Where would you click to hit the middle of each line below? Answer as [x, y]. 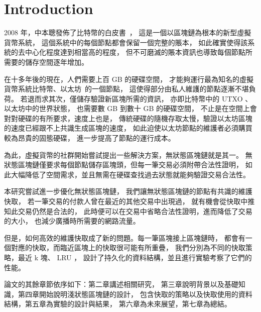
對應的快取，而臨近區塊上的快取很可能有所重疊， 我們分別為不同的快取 [128, 247]
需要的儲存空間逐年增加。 [46, 62]
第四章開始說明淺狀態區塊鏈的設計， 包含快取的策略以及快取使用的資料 [135, 294]
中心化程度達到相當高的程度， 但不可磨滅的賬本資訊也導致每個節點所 [139, 52]
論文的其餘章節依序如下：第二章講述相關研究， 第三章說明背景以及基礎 [121, 284]
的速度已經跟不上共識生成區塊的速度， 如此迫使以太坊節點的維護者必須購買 [128, 128]
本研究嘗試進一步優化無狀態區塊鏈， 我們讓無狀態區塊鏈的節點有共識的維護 [128, 191]
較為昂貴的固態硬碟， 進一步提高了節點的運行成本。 [90, 138]
